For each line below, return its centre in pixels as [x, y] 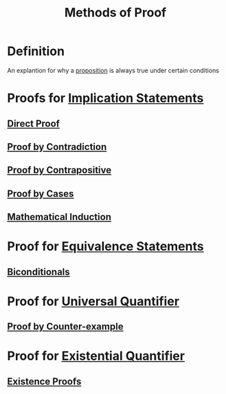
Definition [36, 51]
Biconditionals [38, 272]
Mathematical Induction [59, 217]
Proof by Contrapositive [59, 170]
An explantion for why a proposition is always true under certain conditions [113, 70]
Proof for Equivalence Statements [105, 247]
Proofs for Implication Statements [105, 98]
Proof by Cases [41, 194]
